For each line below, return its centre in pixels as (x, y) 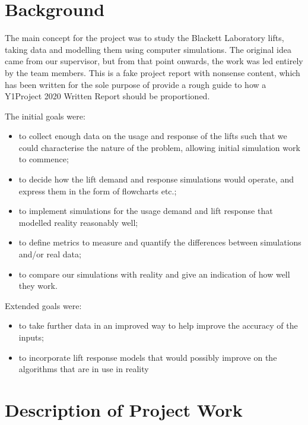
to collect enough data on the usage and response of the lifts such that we (153, 136)
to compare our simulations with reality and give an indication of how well (154, 274)
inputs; (31, 337)
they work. (38, 286)
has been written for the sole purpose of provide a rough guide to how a (136, 84)
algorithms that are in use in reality (84, 369)
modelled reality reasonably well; (78, 222)
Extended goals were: (43, 305)
